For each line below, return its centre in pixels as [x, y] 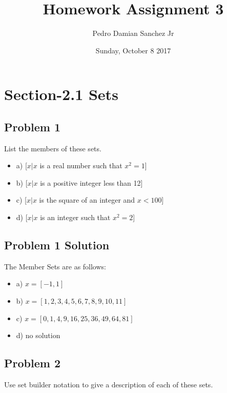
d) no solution [38, 335]
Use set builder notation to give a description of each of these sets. [109, 385]
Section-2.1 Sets [61, 94]
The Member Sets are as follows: [55, 266]
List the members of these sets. [53, 148]
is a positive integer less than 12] [91, 182]
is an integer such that [75, 217]
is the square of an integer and [87, 200]
